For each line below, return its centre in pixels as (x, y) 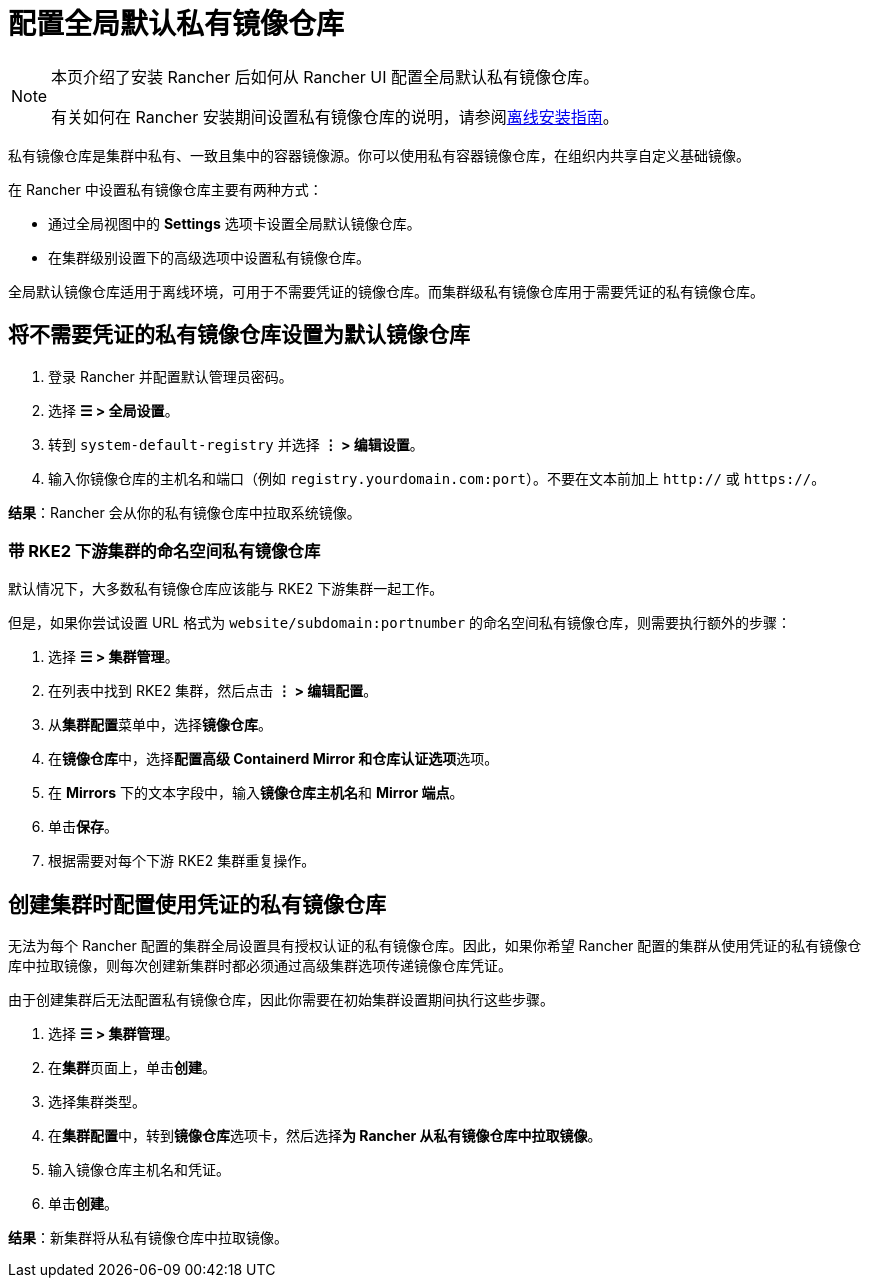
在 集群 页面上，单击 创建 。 (132, 1068)
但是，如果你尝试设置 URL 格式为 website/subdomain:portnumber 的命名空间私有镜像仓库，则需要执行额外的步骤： (400, 623)
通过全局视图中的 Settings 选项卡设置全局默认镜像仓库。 (234, 223)
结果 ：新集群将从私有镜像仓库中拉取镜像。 (148, 1238)
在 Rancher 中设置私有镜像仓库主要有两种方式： (165, 189)
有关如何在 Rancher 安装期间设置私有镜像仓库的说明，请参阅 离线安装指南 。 (335, 116)
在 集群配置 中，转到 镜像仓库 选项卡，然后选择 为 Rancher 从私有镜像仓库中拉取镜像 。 (325, 1136)
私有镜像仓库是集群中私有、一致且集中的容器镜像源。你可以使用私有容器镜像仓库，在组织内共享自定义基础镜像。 (379, 155)
